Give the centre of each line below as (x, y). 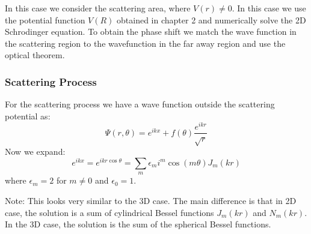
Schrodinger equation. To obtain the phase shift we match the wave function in (151, 31)
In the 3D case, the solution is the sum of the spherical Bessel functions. (138, 224)
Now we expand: (35, 151)
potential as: (28, 115)
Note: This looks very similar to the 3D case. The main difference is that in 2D (151, 200)
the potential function (45, 19)
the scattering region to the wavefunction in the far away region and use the (145, 43)
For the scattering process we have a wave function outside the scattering (140, 104)
